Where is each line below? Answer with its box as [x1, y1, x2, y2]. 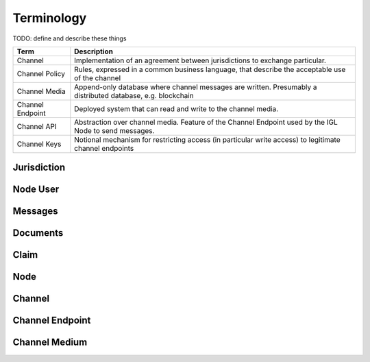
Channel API [16, 121, 58, 131]
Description [74, 47, 113, 56]
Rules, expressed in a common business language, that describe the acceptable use [74, 64, 346, 74]
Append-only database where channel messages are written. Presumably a [74, 82, 317, 92]
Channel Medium [12, 337, 88, 348]
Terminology [12, 10, 87, 25]
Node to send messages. [74, 125, 155, 135]
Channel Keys [16, 139, 62, 149]
